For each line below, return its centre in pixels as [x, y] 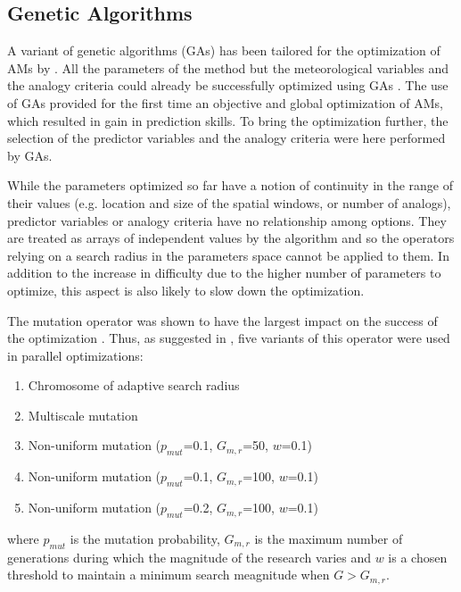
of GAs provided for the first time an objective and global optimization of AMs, [225, 102]
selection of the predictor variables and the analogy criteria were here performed [226, 138]
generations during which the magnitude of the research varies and [189, 557]
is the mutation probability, [145, 538]
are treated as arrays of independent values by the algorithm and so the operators [231, 238]
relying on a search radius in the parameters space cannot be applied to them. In [228, 255]
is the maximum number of [329, 538]
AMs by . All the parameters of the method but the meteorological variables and [228, 67]
